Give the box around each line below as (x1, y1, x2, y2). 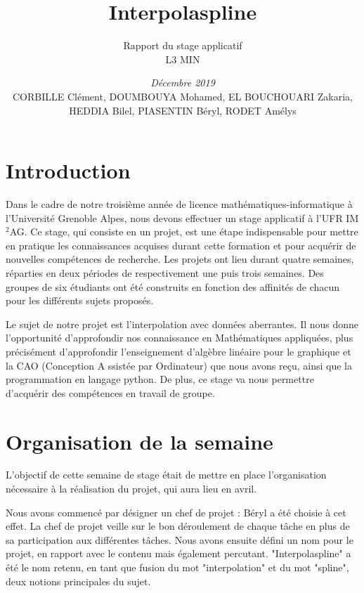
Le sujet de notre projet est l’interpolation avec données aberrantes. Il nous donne (6, 316, 359, 331)
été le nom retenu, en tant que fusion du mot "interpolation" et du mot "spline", (6, 560, 349, 575)
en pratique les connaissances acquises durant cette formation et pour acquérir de (6, 237, 356, 252)
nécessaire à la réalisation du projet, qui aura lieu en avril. (6, 481, 257, 496)
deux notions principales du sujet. (6, 573, 151, 588)
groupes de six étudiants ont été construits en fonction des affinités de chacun (6, 279, 340, 294)
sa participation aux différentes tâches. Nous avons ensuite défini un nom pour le (6, 532, 353, 547)
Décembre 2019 (150, 75, 215, 90)
